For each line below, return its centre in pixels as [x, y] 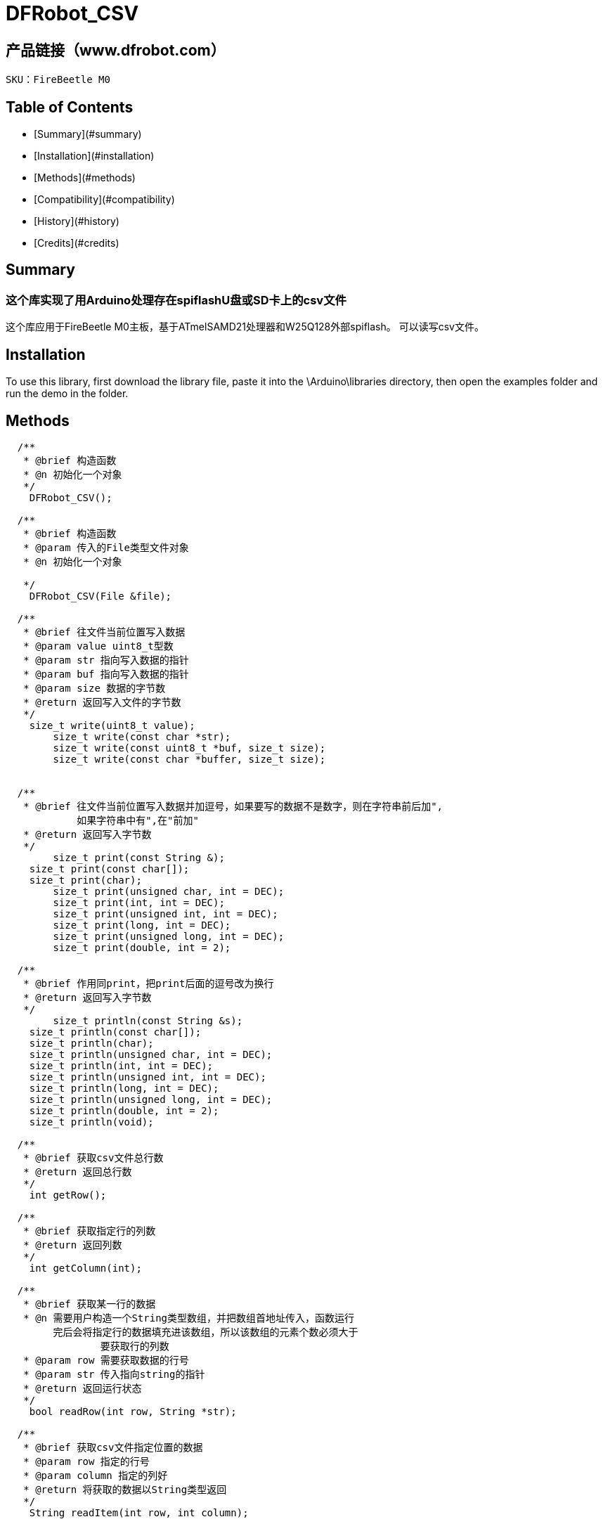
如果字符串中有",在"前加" [138, 820]
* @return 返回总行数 [78, 1171]
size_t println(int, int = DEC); [121, 1065]
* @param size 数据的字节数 [95, 688]
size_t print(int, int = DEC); [139, 902]
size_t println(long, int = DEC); [124, 1088]
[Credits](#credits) [77, 243]
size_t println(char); [91, 1043]
